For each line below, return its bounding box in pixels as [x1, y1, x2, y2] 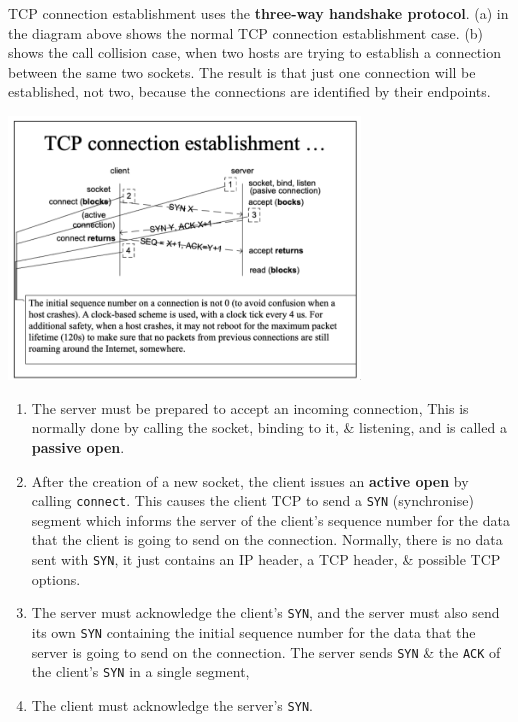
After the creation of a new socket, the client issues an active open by [31, 470, 469, 491]
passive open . [31, 437, 125, 458]
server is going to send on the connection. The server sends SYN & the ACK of [31, 641, 501, 662]
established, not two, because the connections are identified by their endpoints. [8, 81, 491, 102]
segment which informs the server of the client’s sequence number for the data [31, 509, 510, 530]
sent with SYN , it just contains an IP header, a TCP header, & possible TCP [31, 549, 501, 570]
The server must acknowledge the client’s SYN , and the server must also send [31, 602, 500, 623]
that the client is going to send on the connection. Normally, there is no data [31, 529, 503, 550]
